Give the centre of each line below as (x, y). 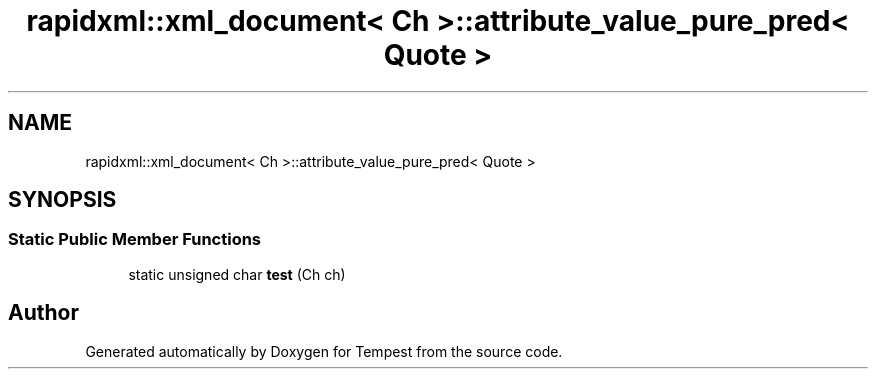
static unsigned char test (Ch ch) (237, 274)
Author (43, 313)
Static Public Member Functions (135, 239)
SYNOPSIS (62, 200)
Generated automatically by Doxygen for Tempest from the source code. (324, 351)
